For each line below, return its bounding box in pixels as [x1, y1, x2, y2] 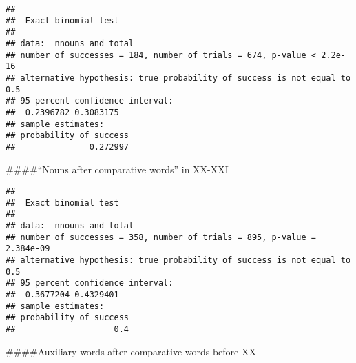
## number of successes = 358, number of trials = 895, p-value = [6, 232, 317, 242]
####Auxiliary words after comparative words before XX [6, 344, 256, 358]
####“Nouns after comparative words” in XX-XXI [6, 161, 229, 176]
